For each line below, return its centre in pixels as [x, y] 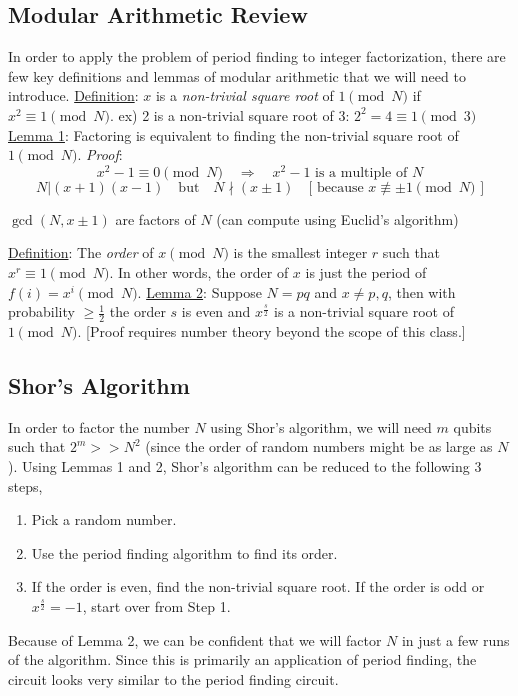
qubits [472, 426]
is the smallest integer [300, 252]
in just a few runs [455, 639]
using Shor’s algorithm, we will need [321, 426]
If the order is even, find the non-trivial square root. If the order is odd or [258, 586]
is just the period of [366, 272]
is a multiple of [361, 172]
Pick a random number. [104, 519]
